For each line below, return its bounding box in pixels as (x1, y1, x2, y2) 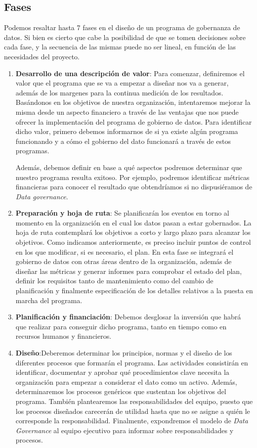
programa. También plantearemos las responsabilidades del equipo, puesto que (15, 396, 253, 406)
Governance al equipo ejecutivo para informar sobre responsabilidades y (15, 425, 234, 435)
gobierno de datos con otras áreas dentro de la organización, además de (15, 256, 232, 267)
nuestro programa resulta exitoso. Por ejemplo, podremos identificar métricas (15, 172, 250, 182)
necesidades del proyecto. (4, 51, 80, 61)
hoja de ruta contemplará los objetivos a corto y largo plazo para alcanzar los (15, 227, 251, 237)
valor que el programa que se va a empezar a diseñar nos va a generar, (15, 78, 229, 88)
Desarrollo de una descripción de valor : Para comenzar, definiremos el (15, 68, 245, 78)
